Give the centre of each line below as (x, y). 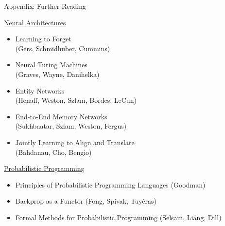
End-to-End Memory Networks (61, 116)
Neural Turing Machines (51, 65)
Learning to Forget (43, 39)
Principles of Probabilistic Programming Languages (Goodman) (110, 184)
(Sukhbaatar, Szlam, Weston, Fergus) (71, 126)
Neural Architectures (35, 22)
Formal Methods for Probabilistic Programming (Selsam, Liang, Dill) (118, 217)
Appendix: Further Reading (45, 6)
